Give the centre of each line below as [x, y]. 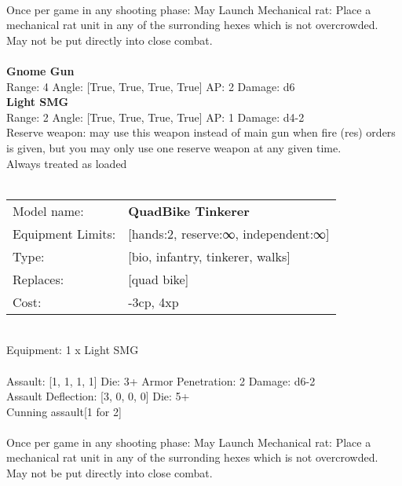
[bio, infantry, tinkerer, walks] [209, 256]
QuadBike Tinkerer [189, 210]
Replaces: [38, 279]
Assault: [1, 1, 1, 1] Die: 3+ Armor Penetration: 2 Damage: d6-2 [161, 380]
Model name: [48, 210]
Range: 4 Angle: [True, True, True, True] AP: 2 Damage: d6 [151, 86]
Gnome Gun [40, 70]
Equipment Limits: [64, 233]
